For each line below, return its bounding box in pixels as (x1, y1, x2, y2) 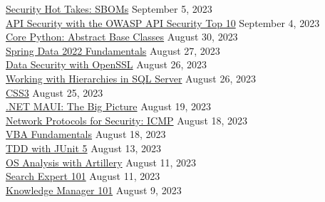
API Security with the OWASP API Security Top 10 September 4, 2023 (6, 15, 320, 30)
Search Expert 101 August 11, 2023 (6, 169, 160, 184)
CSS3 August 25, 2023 (6, 85, 103, 100)
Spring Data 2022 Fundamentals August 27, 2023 (6, 43, 220, 58)
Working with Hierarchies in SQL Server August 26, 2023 (6, 70, 256, 85)
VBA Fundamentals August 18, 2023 (6, 127, 166, 142)
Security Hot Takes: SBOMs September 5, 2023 (6, 1, 212, 16)
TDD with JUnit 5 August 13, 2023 (6, 140, 162, 155)
